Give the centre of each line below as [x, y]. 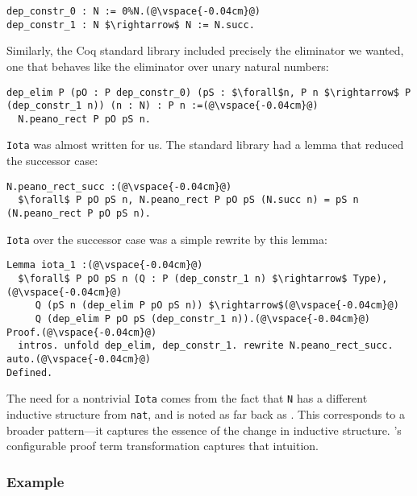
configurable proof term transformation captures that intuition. [163, 446]
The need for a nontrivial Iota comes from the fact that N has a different [187, 398]
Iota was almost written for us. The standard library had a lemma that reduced [205, 145]
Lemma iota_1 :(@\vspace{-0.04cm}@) [105, 265]
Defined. [30, 372]
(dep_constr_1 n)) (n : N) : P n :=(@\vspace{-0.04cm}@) [163, 106]
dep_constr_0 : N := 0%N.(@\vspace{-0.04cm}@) [133, 11]
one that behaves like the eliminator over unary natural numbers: [168, 66]
